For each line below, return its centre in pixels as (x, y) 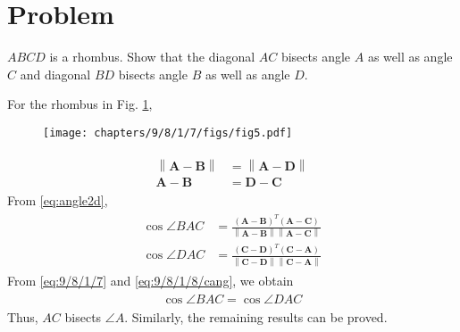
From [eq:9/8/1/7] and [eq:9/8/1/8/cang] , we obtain (151, 280)
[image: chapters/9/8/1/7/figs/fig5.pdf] (168, 133)
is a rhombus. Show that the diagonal (152, 57)
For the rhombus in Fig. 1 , (80, 104)
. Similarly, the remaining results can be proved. (256, 317)
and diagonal (55, 74)
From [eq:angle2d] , (58, 199)
